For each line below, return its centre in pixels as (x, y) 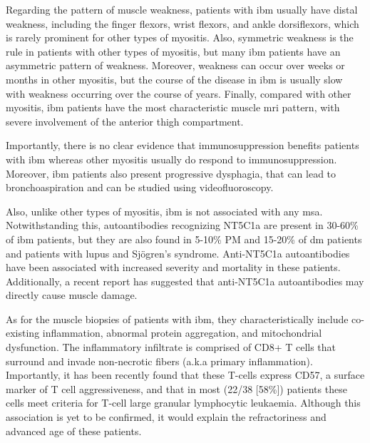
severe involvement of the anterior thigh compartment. (125, 121)
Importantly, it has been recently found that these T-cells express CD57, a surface (185, 375)
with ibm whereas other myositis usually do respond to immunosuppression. (171, 159)
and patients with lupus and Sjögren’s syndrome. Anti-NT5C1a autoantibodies (178, 253)
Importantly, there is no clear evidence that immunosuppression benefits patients (183, 145)
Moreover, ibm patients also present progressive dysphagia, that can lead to (171, 173)
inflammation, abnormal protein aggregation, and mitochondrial (182, 333)
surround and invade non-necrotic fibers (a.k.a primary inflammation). (159, 361)
